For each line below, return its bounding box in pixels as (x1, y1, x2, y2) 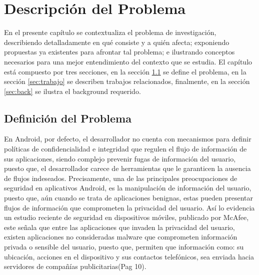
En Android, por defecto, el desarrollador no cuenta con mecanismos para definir (4, 133, 251, 144)
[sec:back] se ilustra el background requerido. (4, 85, 141, 96)
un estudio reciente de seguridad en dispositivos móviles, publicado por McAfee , (4, 212, 249, 222)
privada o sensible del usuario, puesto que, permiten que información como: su (4, 241, 244, 252)
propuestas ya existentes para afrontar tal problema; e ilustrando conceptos (4, 46, 235, 57)
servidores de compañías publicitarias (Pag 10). (4, 261, 146, 271)
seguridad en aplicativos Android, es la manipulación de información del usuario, (4, 182, 251, 193)
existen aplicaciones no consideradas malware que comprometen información (4, 231, 237, 242)
